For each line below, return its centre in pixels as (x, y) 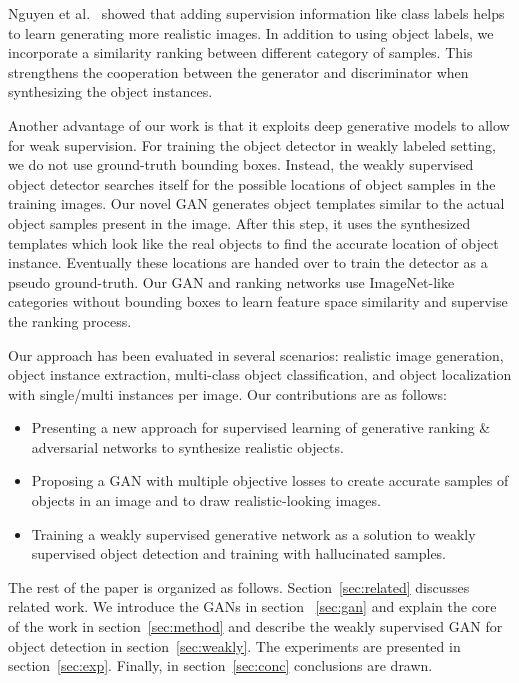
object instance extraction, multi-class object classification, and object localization (260, 374)
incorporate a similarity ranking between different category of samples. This (240, 52)
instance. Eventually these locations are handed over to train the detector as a (248, 262)
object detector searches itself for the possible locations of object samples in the (252, 183)
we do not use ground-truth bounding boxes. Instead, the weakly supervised (241, 164)
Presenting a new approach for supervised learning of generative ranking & (261, 427)
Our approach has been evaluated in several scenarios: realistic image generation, (256, 354)
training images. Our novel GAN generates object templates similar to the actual (256, 203)
